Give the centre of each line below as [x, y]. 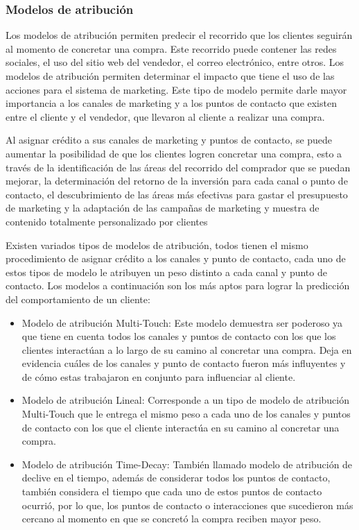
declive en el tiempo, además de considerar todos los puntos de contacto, [176, 478]
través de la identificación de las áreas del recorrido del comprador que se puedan [178, 167]
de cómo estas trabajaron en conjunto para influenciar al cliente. [159, 376]
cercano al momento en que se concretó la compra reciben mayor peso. [172, 519]
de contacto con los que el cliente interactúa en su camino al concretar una [181, 427]
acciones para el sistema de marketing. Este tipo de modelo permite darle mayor [176, 89]
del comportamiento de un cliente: [78, 299]
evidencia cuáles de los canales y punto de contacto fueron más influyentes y [184, 363]
